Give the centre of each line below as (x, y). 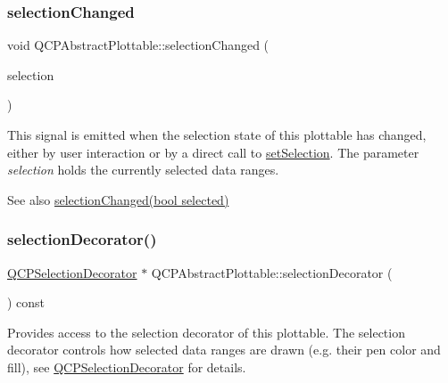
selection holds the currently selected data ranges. (143, 170)
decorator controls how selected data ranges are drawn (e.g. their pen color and (224, 350)
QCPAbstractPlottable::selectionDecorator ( (272, 272)
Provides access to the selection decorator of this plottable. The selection (206, 332)
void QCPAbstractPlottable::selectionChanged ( (138, 45)
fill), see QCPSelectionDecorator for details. (127, 367)
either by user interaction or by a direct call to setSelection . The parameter (213, 152)
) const (26, 302)
